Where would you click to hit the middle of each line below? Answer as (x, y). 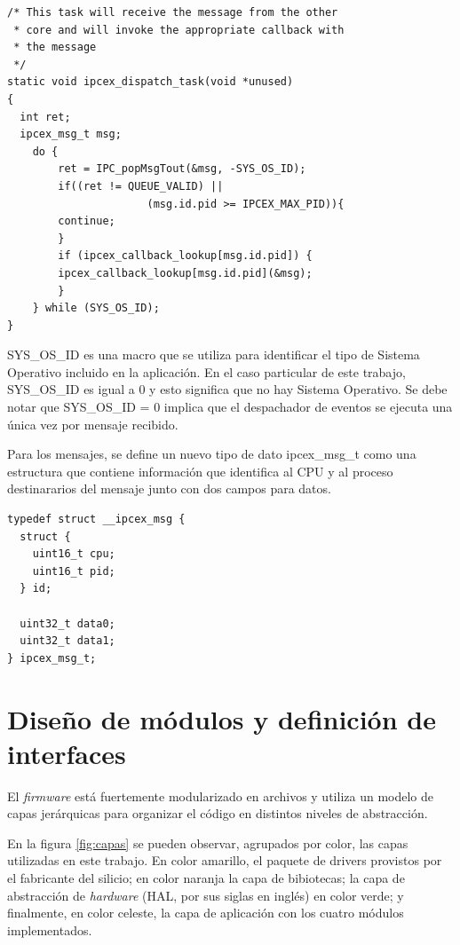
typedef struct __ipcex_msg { (96, 520)
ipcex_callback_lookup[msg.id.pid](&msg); (185, 273)
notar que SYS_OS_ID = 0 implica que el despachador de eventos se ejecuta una (230, 407)
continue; (87, 221)
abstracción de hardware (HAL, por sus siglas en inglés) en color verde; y (206, 895)
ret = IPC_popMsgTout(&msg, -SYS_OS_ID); (182, 169)
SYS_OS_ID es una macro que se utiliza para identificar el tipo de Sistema (214, 354)
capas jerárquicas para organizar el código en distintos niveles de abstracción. (218, 813)
